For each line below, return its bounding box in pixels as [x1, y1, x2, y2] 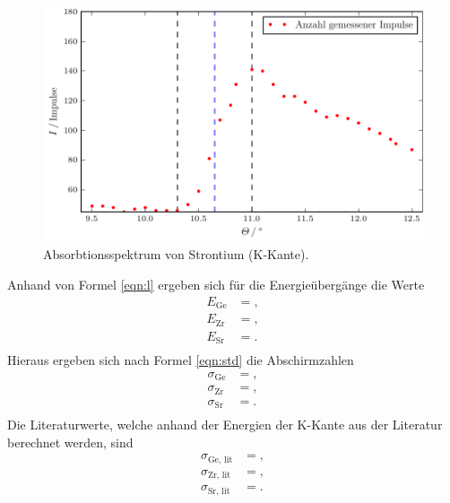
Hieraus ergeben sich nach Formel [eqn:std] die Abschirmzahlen [7, 351, 354, 369]
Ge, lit [207, 455, 233, 464]
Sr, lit [207, 486, 230, 496]
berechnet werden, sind [7, 432, 134, 451]
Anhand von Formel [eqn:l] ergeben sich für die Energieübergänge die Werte [7, 275, 425, 293]
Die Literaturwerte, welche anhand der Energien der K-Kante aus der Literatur [7, 415, 443, 434]
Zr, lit [207, 471, 230, 481]
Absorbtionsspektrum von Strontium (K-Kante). [43, 245, 309, 264]
